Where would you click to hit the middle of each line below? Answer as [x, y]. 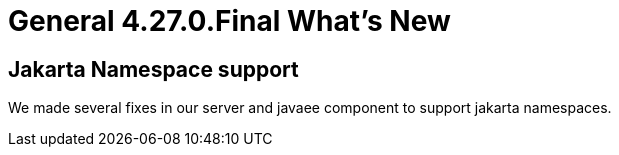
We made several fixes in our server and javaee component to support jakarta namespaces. [310, 108]
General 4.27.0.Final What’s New [229, 21]
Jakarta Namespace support [153, 69]
